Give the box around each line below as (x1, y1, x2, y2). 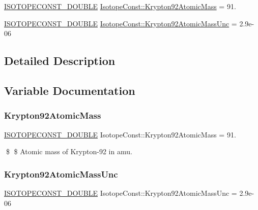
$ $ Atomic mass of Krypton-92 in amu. (6, 146, 132, 157)
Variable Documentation (4, 82, 135, 98)
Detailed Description (4, 53, 116, 68)
